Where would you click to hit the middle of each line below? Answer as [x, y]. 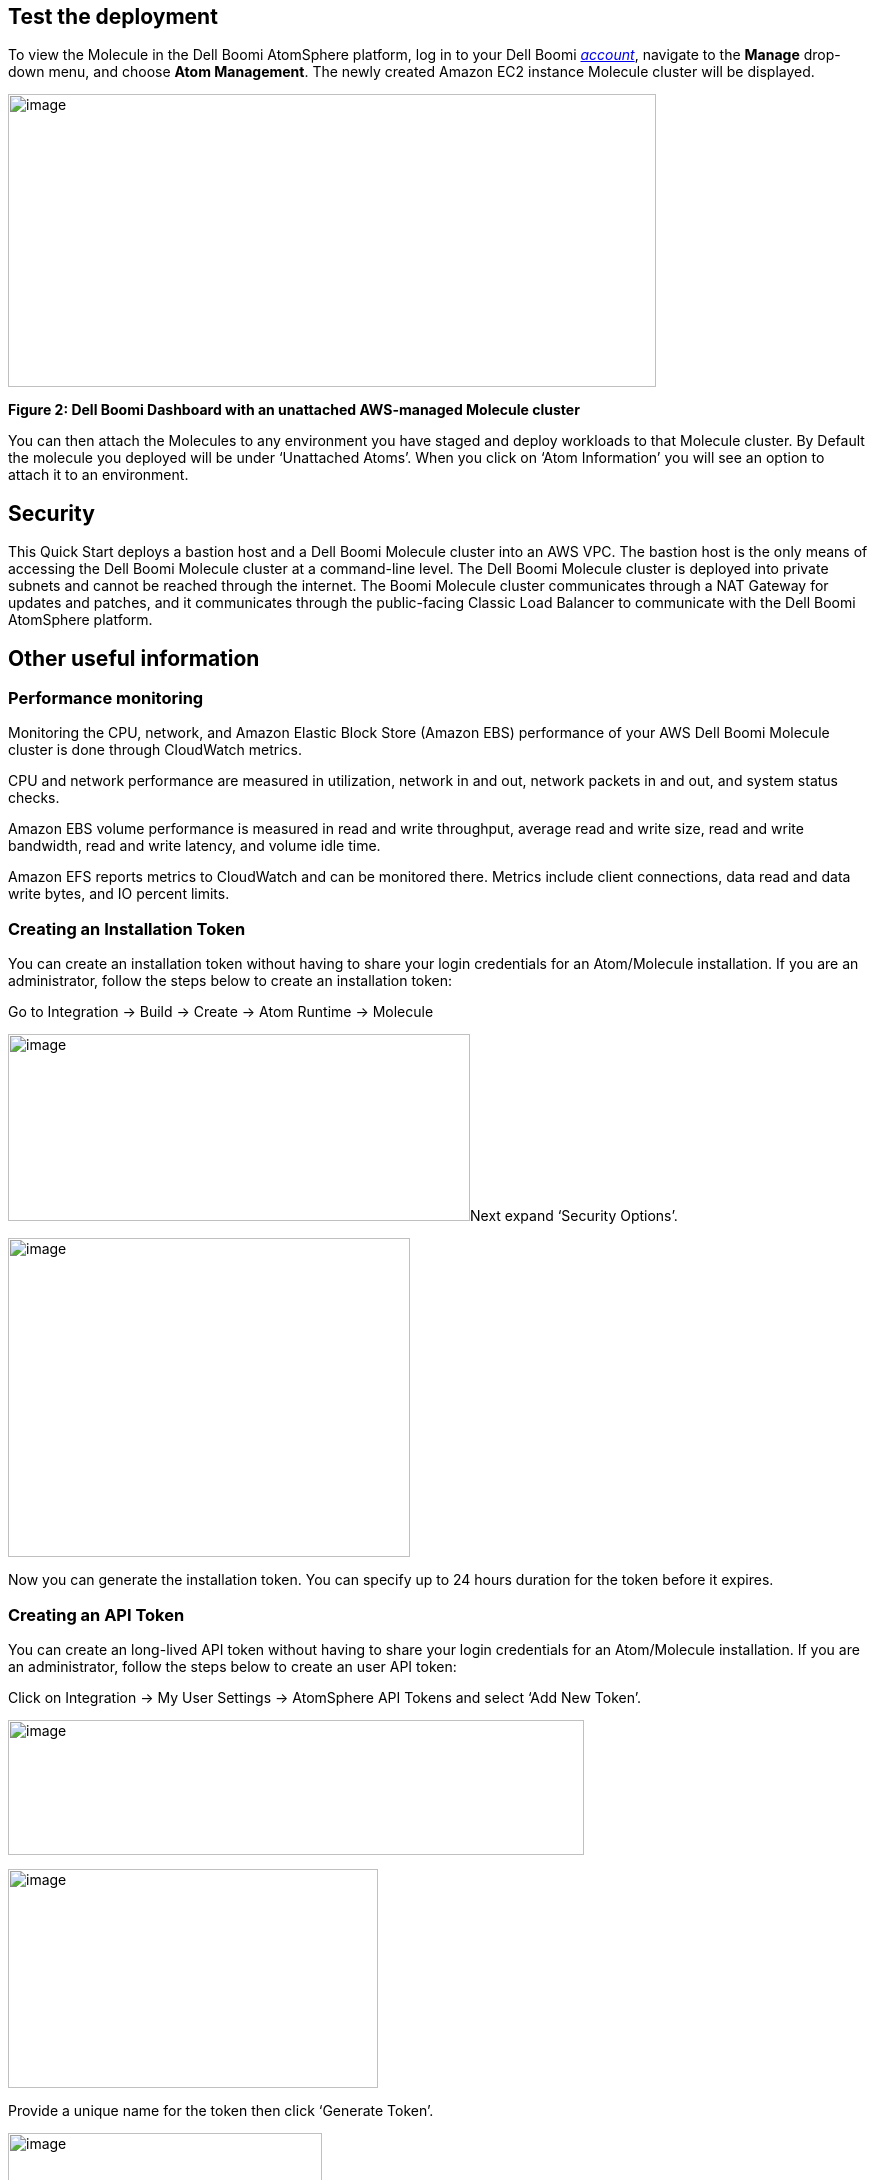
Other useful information [134, 658]
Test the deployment [113, 16]
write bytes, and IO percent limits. [119, 894]
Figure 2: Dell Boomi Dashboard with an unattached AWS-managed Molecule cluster [294, 410]
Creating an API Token [96, 1614]
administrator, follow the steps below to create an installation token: [230, 981]
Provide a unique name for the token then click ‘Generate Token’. [221, 2110]
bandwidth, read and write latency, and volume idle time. [194, 846]
